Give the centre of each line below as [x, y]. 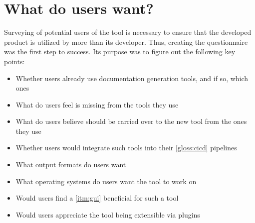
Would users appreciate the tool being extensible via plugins [108, 214]
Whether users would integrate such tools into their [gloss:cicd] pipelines [126, 148]
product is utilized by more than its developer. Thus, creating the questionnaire [126, 42]
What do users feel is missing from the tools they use [97, 104]
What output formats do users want [71, 165]
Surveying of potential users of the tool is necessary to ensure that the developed [128, 32]
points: [14, 61]
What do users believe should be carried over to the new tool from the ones [131, 121]
